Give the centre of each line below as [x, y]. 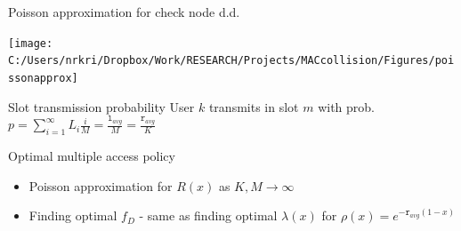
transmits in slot [254, 106]
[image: [31, 43]
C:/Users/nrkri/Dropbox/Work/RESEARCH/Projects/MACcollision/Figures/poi [231, 61]
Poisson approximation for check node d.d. [124, 12]
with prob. [346, 106]
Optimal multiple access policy [92, 155]
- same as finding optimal [208, 215]
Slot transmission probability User [101, 106]
